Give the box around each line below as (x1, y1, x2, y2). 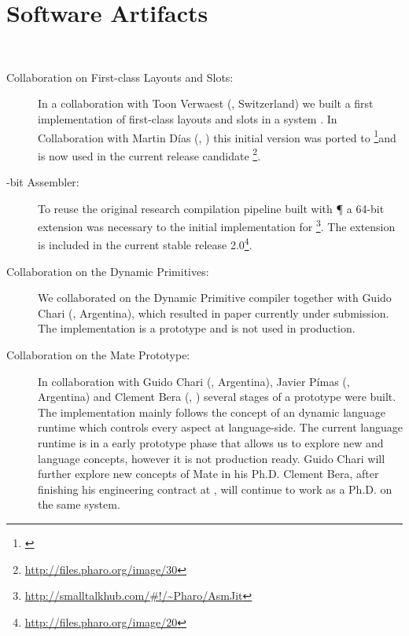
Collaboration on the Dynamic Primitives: (6, 263, 209, 279)
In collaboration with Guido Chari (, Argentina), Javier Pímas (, (38, 373, 350, 389)
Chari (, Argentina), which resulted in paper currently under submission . (38, 304, 389, 321)
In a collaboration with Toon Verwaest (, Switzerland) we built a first (38, 95, 374, 112)
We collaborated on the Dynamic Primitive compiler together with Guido (38, 289, 392, 306)
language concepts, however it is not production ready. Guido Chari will (38, 450, 385, 466)
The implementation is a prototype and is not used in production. (38, 320, 356, 336)
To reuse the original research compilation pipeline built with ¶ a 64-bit (38, 200, 385, 216)
